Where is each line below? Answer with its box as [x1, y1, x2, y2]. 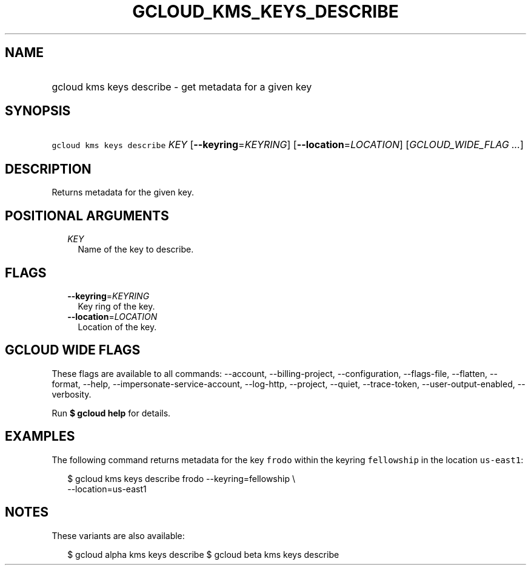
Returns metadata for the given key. [52, 187, 194, 198]
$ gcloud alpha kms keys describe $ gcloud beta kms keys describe [67, 549, 339, 560]
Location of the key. [78, 321, 157, 332]
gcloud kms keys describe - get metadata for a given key [52, 80, 312, 93]
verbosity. [52, 388, 92, 399]
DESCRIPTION [5, 161, 92, 177]
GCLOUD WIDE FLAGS [5, 342, 141, 358]
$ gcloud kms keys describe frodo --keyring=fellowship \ [67, 473, 295, 484]
